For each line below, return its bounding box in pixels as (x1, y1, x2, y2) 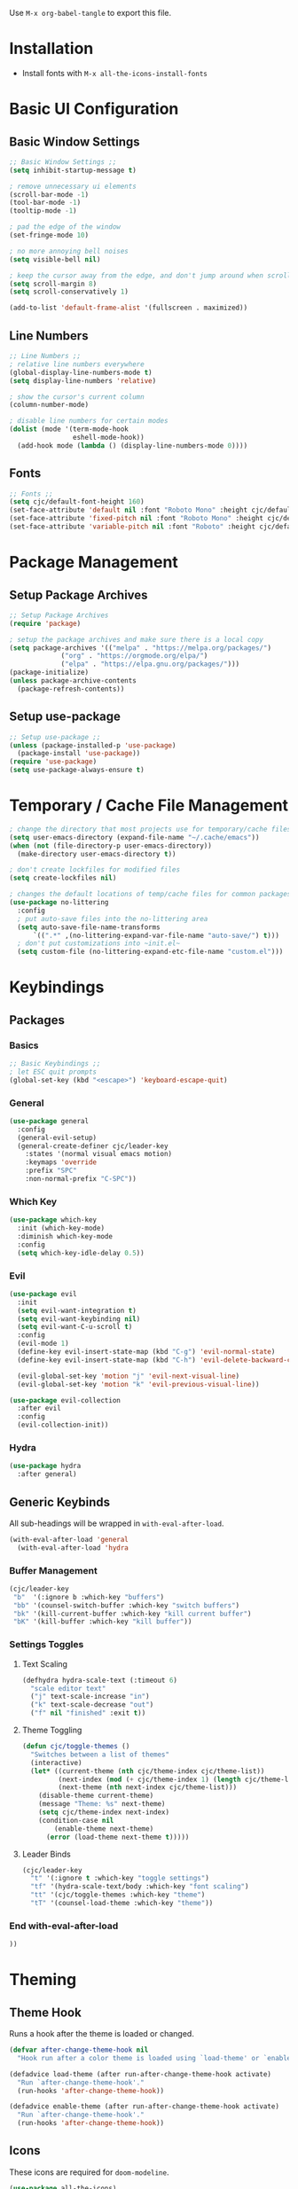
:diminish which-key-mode (17, 1232, 114, 1241)
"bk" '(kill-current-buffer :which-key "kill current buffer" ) (12, 1609, 252, 1618)
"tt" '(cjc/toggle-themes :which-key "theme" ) (30, 1890, 206, 1900)
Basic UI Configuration (9, 99, 179, 119)
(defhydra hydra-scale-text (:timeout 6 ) (21, 1676, 178, 1685)
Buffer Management (9, 1564, 98, 1576)
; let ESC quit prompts (9, 1067, 98, 1076)
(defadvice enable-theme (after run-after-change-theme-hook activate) (9, 2102, 279, 2111)
